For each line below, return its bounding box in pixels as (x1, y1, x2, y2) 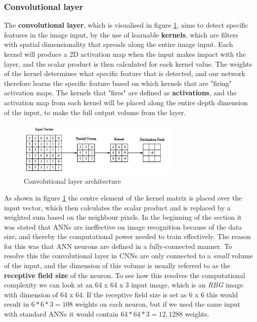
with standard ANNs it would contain (4, 309, 119, 319)
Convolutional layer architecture (24, 176, 121, 186)
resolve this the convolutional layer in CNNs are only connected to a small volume (4, 250, 253, 261)
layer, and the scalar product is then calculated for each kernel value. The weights (4, 58, 252, 69)
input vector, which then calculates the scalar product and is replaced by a (4, 202, 231, 212)
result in (4, 299, 29, 309)
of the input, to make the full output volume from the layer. (4, 107, 186, 117)
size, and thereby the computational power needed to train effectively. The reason (4, 231, 251, 241)
